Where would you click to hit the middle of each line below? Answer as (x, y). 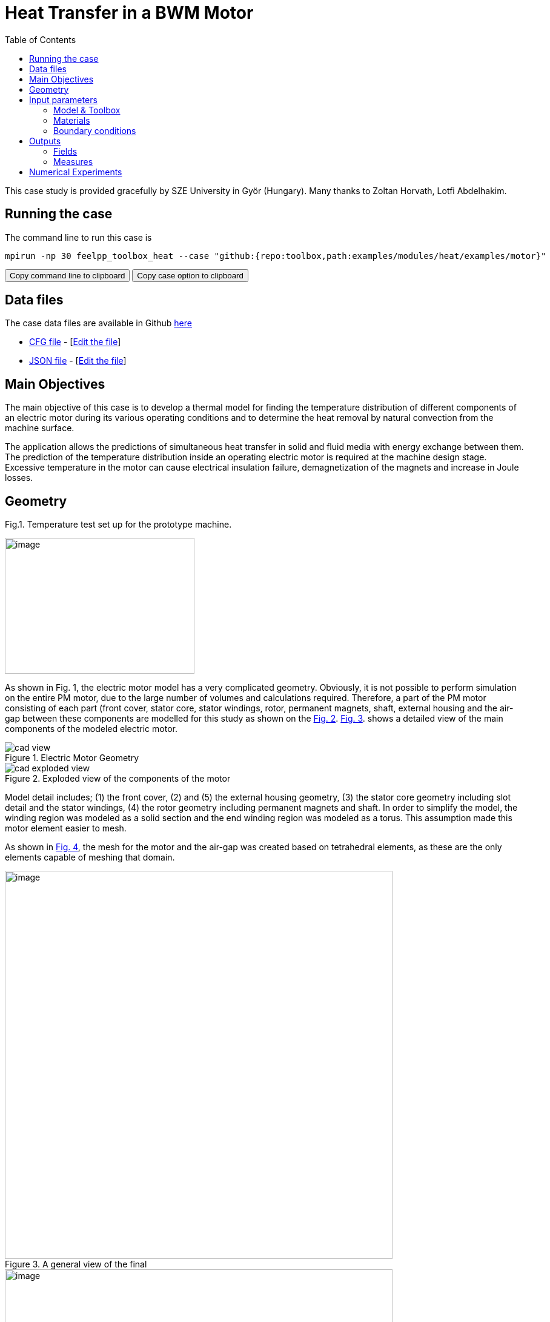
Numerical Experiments (76, 172)
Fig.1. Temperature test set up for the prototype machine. (118, 525)
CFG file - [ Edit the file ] (75, 342)
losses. (19, 478)
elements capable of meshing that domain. (90, 857)
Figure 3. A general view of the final (76, 1264)
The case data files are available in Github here (98, 323)
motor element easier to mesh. (66, 828)
